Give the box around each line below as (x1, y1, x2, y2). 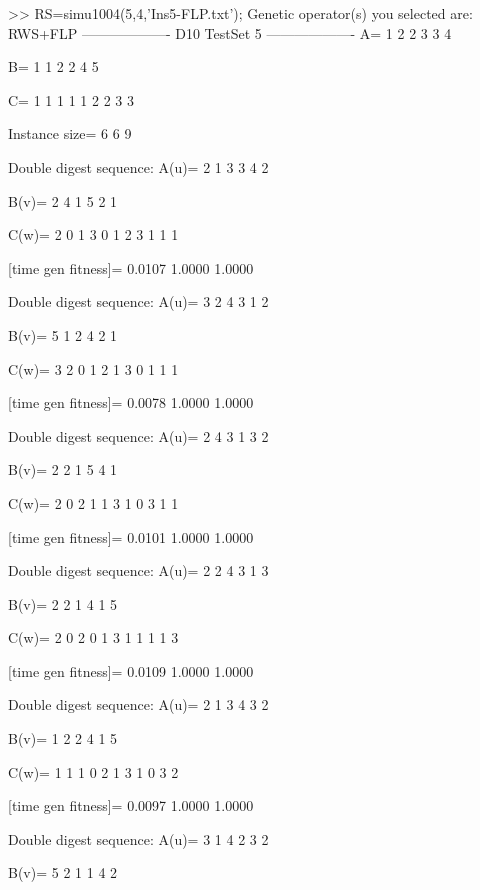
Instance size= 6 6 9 (8, 123, 132, 144)
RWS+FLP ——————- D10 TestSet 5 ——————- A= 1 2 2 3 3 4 (8, 22, 452, 43)
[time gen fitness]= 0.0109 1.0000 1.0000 (8, 660, 254, 681)
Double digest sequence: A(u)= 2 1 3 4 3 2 (8, 694, 269, 715)
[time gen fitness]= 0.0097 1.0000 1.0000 (8, 795, 254, 816)
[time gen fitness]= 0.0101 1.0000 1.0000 (8, 526, 254, 547)
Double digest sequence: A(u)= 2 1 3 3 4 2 (8, 156, 269, 177)
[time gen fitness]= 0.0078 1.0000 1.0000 (8, 392, 254, 413)
